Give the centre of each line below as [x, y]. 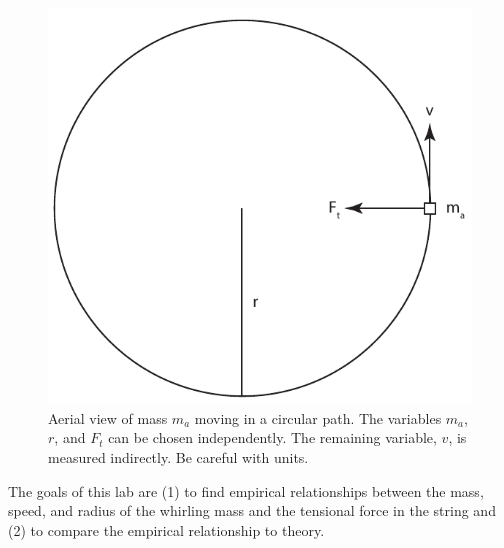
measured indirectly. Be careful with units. [178, 457]
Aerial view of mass [108, 417]
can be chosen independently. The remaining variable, [272, 437]
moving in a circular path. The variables [318, 417]
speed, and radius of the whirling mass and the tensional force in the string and [252, 510]
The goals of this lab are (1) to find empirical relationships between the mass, [246, 490]
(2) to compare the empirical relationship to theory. [166, 529]
